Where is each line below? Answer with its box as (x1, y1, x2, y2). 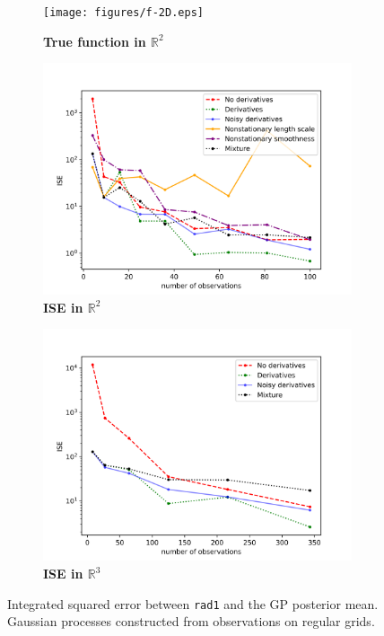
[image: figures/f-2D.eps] (43, 6, 204, 19)
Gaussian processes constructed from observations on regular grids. (7, 612, 375, 631)
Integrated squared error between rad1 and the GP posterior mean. (7, 594, 379, 613)
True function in (43, 31, 146, 50)
